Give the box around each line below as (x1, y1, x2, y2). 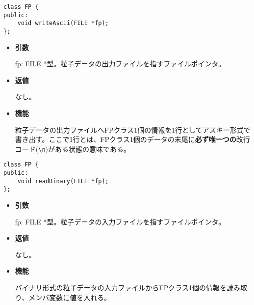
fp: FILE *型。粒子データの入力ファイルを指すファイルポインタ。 (15, 216, 226, 226)
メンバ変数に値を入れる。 (28, 292, 111, 302)
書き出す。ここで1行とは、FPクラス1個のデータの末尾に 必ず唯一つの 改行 (15, 134, 250, 144)
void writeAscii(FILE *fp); (17, 20, 109, 27)
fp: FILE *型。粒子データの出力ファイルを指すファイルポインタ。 (15, 58, 226, 69)
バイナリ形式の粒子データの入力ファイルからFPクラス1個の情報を (15, 282, 227, 293)
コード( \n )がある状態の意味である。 (15, 143, 130, 154)
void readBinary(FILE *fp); (17, 177, 109, 185)
